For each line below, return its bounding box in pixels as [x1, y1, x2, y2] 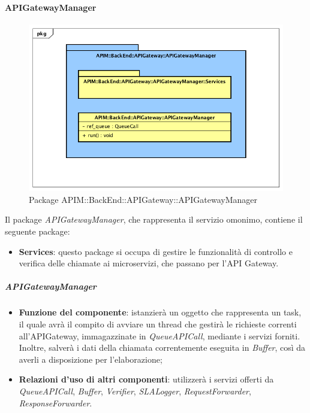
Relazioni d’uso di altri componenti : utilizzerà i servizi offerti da [19, 373, 274, 385]
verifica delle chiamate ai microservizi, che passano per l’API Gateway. [19, 257, 279, 269]
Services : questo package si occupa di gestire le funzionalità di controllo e [19, 245, 293, 257]
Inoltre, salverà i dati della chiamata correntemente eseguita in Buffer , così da [19, 341, 306, 354]
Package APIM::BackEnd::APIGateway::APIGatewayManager [29, 193, 257, 205]
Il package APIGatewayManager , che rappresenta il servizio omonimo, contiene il [5, 213, 303, 226]
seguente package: [5, 225, 70, 238]
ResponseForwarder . [19, 396, 92, 409]
